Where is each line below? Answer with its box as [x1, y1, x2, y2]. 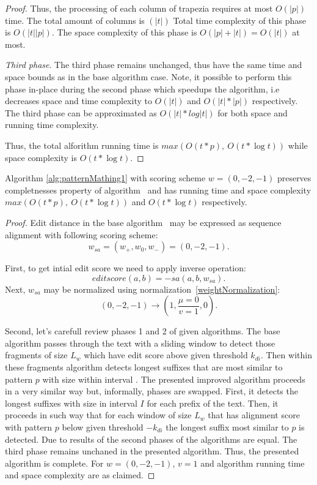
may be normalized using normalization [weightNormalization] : [43, 282, 280, 295]
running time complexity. [5, 118, 99, 131]
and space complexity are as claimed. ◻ [5, 468, 155, 481]
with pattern [5, 421, 53, 434]
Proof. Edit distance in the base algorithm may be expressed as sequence [5, 216, 282, 228]
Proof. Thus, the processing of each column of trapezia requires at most [5, 2, 273, 14]
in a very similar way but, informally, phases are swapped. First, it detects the [5, 385, 298, 397]
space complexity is [5, 151, 77, 164]
